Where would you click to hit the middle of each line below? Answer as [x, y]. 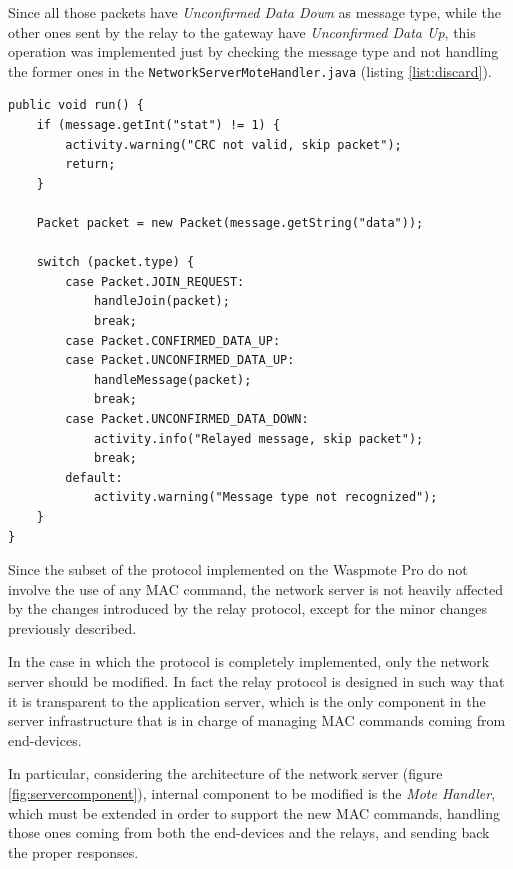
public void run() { [76, 105]
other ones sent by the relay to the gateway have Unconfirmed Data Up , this [242, 31]
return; [90, 164]
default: [94, 477]
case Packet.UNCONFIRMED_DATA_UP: [180, 360]
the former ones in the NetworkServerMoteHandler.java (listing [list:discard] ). [250, 70]
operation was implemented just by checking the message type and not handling [253, 51]
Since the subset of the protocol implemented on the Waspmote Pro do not [238, 569]
